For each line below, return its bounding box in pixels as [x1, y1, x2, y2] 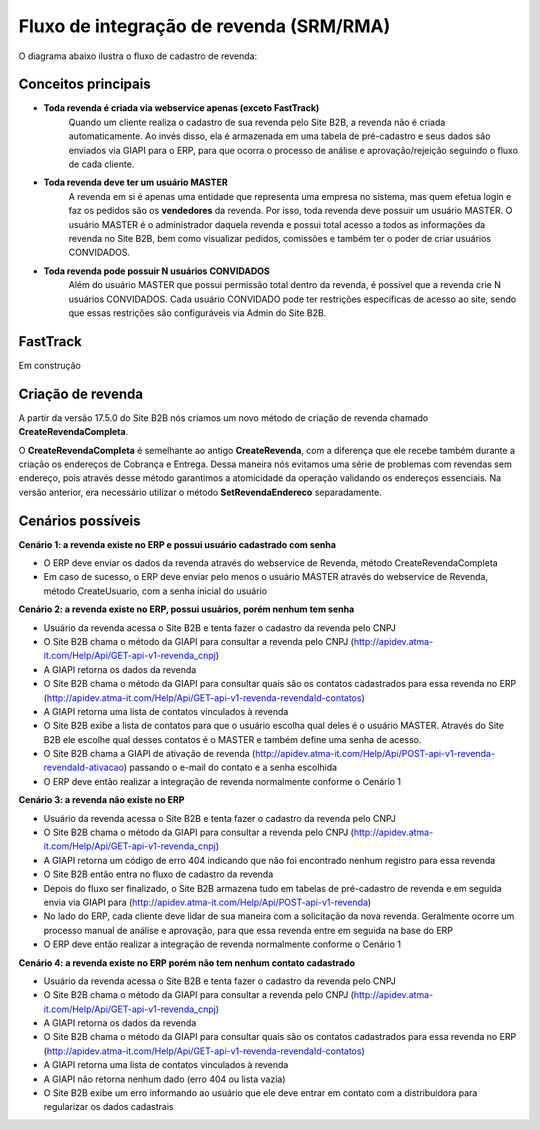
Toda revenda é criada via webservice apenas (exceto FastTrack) [43, 102, 320, 114]
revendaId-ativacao [43, 761, 124, 774]
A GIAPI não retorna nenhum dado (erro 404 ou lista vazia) [43, 1073, 286, 1085]
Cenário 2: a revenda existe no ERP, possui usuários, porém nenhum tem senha [18, 603, 355, 615]
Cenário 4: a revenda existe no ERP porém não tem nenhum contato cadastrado [18, 956, 355, 969]
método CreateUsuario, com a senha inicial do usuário [43, 585, 268, 597]
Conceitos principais [18, 76, 151, 93]
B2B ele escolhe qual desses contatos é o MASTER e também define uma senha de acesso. [43, 733, 422, 745]
